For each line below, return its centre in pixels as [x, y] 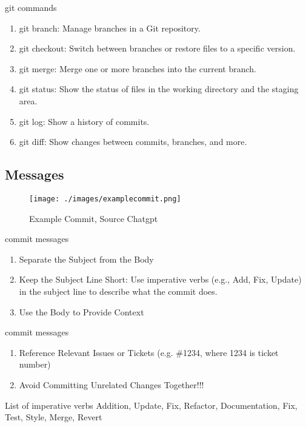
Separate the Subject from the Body [86, 259]
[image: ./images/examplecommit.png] [105, 199]
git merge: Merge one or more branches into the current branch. [138, 68]
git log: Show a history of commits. [84, 121]
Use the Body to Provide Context [81, 311]
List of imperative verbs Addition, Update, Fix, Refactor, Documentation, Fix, [151, 405]
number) [35, 364]
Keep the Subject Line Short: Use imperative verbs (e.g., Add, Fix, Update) [160, 279]
